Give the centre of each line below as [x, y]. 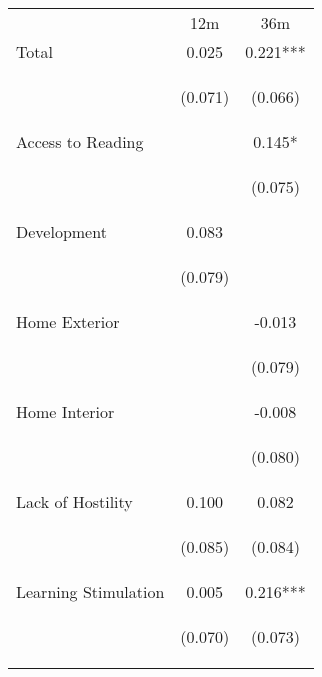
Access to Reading [80, 141]
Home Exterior [68, 321]
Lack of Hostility [74, 501]
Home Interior [65, 411]
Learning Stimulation [90, 591]
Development [61, 231]
